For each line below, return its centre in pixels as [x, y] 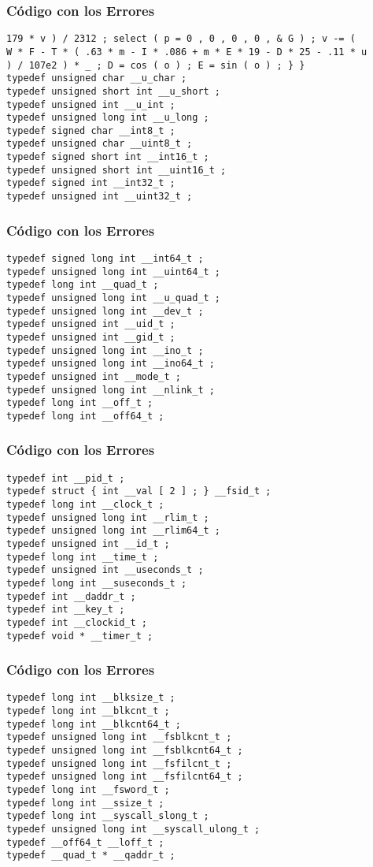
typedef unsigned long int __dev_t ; [105, 311]
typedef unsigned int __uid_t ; [91, 324]
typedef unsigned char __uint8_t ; [100, 144]
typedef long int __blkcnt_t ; [88, 711]
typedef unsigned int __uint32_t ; [100, 197]
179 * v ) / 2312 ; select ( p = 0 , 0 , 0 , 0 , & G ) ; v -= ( [181, 39]
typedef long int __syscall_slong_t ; [108, 816]
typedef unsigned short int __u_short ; [114, 91]
